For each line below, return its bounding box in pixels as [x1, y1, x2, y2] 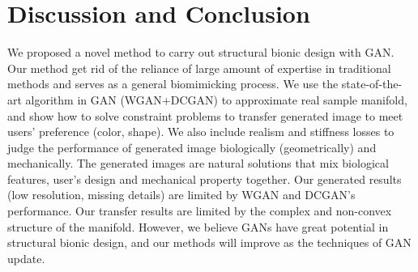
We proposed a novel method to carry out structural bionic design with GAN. [7, 44, 395, 61]
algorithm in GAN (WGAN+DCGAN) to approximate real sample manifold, [25, 91, 407, 108]
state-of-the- [341, 75, 403, 92]
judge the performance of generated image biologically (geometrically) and [7, 138, 377, 155]
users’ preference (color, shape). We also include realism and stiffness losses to [7, 123, 395, 140]
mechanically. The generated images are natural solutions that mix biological [7, 155, 389, 172]
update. [7, 249, 45, 266]
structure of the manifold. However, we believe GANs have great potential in [7, 218, 389, 235]
